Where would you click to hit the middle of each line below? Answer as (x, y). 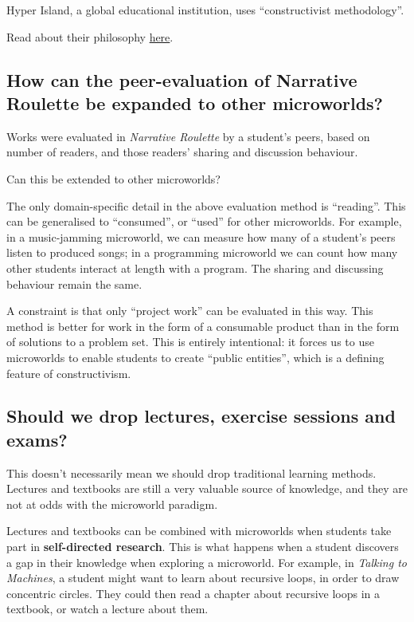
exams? (37, 439)
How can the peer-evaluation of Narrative (182, 79)
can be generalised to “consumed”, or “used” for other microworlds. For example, (204, 221)
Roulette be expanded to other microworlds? (195, 102)
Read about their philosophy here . (90, 36)
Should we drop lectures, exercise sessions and (201, 416)
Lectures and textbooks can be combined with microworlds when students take (199, 531)
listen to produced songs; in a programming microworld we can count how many (202, 252)
